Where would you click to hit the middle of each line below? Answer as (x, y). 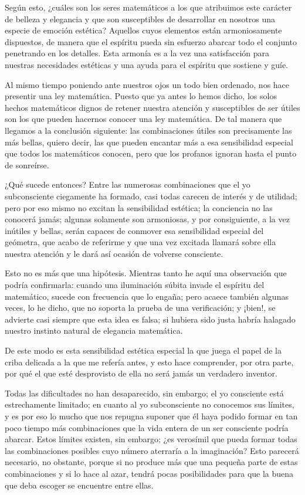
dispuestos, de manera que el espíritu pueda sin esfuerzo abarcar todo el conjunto (151, 41)
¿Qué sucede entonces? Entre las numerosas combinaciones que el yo (128, 184)
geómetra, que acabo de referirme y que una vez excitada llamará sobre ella (140, 242)
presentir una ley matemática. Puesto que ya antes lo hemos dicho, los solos (141, 96)
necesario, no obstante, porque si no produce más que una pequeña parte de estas (151, 462)
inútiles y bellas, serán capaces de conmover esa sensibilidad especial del (134, 230)
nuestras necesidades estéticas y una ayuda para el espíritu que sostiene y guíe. (146, 64)
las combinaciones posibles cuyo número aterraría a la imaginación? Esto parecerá (152, 450)
